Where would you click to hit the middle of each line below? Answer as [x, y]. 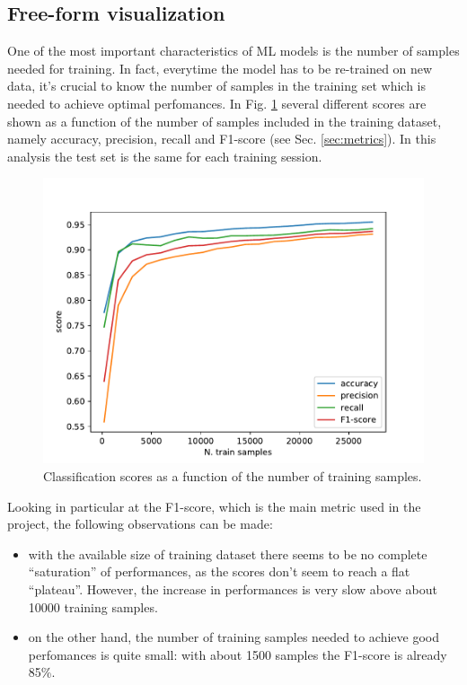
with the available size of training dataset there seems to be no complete [228, 553]
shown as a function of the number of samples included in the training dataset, [225, 121]
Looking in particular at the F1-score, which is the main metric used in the [214, 506]
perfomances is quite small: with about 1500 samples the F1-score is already [238, 654]
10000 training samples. [93, 606]
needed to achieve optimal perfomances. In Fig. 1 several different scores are [217, 103]
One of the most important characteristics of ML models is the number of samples [233, 51]
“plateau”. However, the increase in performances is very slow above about [233, 588]
